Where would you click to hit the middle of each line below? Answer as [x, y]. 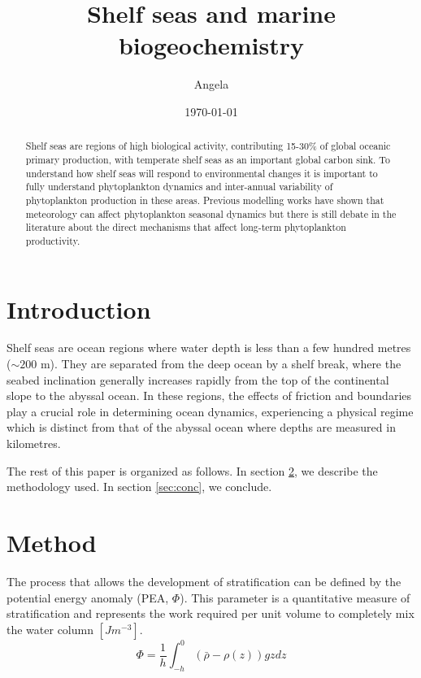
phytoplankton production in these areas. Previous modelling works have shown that [205, 200]
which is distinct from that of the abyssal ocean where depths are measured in [201, 427]
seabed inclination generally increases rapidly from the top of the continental [198, 379]
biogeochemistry [211, 45]
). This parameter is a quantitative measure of [295, 597]
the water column [50, 629]
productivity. [53, 240]
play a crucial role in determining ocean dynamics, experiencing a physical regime [210, 411]
